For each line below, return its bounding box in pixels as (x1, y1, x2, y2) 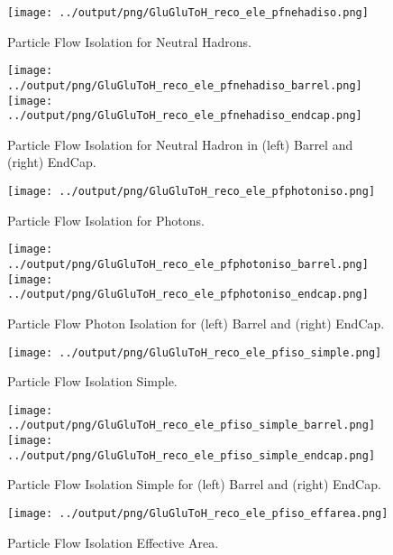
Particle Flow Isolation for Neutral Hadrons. (7, 32, 251, 51)
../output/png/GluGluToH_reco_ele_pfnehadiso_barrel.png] (7, 79, 362, 92)
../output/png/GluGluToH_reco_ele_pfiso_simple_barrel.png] (7, 419, 376, 432)
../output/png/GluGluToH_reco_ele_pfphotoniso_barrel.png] (7, 257, 369, 271)
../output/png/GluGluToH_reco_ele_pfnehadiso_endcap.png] (7, 109, 362, 123)
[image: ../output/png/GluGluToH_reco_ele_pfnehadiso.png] (7, 6, 369, 19)
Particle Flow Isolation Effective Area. (7, 532, 219, 551)
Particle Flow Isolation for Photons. (7, 210, 206, 229)
